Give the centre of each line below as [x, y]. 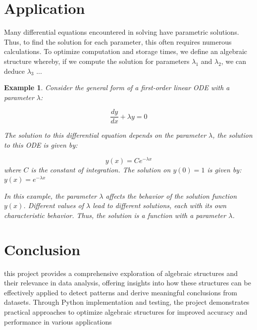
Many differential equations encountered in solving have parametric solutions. [122, 32]
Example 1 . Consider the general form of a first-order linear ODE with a [117, 87]
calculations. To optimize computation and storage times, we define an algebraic [126, 51]
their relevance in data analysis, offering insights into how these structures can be [128, 283]
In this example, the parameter [51, 195]
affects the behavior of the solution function [171, 195]
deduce [14, 71]
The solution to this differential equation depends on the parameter [105, 135]
